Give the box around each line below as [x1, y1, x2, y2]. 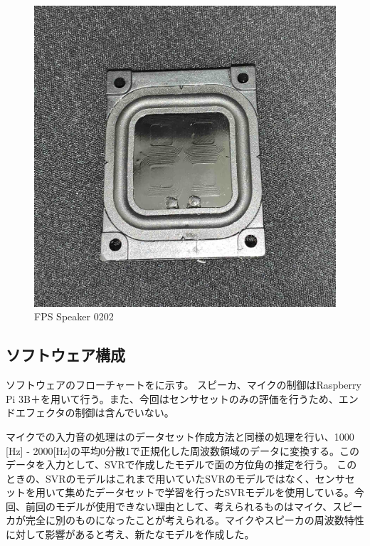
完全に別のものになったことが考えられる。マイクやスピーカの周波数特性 [25, 513, 364, 527]
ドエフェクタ [6, 405, 65, 420]
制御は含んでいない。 [75, 405, 174, 420]
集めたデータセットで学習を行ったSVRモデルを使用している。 [65, 485, 354, 500]
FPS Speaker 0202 [34, 309, 114, 324]
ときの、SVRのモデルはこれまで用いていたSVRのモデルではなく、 [6, 471, 315, 485]
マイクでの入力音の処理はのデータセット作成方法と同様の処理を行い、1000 [6, 429, 354, 443]
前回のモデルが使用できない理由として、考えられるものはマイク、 [25, 498, 333, 513]
